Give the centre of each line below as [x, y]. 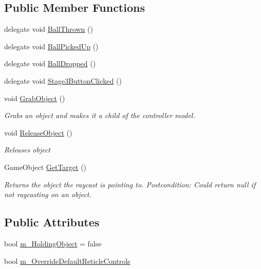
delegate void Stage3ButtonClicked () [63, 80]
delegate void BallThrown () [49, 29]
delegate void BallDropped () [50, 63]
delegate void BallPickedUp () [51, 46]
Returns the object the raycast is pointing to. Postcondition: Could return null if [130, 184]
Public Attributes [52, 222]
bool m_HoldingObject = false [53, 243]
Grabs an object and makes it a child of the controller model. [100, 115]
